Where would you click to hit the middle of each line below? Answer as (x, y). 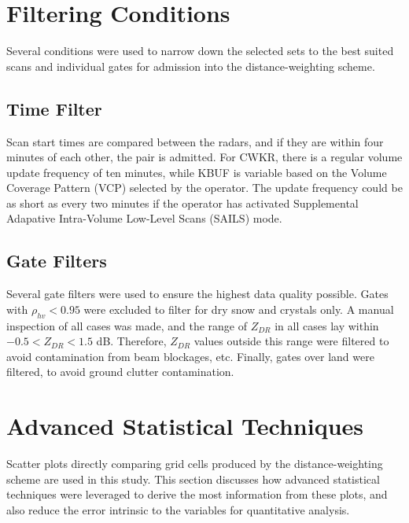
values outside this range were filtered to (291, 341)
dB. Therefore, (131, 341)
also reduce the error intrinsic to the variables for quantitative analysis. (178, 509)
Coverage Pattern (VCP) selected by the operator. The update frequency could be (204, 188)
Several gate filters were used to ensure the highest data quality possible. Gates (197, 294)
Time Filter (54, 108)
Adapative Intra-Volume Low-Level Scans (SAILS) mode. (144, 218)
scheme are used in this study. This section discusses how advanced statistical (193, 479)
